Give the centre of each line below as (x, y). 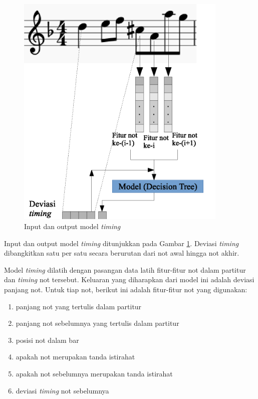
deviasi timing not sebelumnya (62, 390)
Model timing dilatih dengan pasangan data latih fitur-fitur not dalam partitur (125, 269)
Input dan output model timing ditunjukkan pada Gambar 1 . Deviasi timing (121, 243)
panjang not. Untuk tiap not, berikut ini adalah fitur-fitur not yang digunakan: (126, 289)
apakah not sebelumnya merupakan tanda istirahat (94, 373)
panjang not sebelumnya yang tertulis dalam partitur (97, 323)
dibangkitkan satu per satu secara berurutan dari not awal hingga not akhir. (122, 253)
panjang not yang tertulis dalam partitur (79, 306)
